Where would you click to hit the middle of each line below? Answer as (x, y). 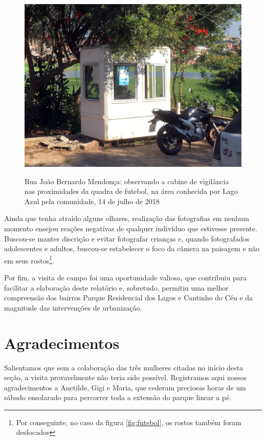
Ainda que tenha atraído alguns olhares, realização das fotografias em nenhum (127, 218)
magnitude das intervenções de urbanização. (73, 307)
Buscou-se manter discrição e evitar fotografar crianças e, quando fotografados (127, 238)
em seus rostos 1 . (29, 259)
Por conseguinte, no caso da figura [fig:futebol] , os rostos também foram (129, 422)
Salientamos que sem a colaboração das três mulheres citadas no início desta (124, 367)
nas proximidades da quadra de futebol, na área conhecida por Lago (131, 191)
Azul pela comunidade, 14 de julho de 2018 (92, 201)
